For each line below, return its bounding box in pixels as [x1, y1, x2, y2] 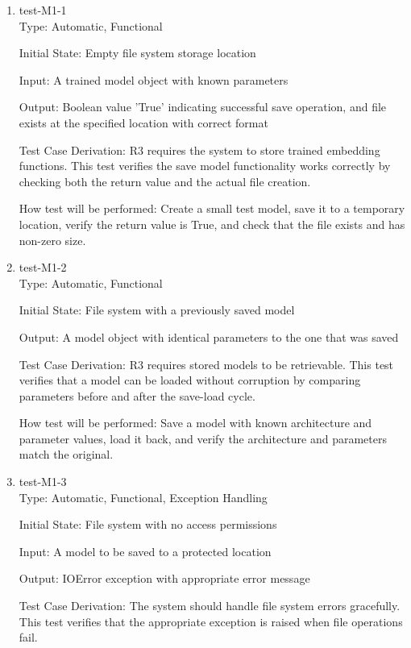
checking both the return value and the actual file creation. [19, 172, 311, 189]
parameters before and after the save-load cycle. [19, 387, 255, 404]
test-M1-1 [19, 2, 67, 18]
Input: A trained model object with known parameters [19, 71, 289, 88]
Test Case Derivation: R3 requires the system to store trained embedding [19, 141, 380, 158]
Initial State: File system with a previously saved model [19, 301, 295, 318]
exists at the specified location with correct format [19, 114, 268, 131]
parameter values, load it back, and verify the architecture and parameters [19, 430, 387, 447]
